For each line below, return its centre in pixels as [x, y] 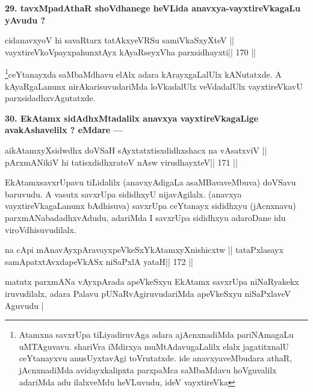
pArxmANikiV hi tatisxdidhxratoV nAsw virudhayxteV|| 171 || [121, 162]
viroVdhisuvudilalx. [41, 229]
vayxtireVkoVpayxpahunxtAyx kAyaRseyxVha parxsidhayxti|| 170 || [131, 51]
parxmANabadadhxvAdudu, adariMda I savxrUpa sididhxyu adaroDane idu [145, 217]
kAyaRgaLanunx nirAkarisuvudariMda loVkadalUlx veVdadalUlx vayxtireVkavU [154, 86]
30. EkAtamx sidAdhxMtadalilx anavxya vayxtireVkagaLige [132, 118]
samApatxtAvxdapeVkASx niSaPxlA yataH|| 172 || [99, 261]
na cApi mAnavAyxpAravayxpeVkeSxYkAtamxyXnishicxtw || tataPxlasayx [144, 250]
